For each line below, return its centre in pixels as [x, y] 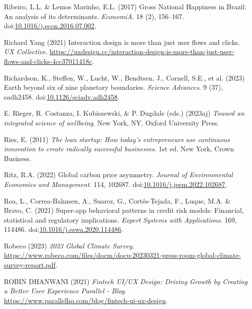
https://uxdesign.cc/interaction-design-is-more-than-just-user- [142, 51]
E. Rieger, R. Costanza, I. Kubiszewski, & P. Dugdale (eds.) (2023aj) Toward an [124, 113]
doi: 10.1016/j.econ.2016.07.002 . [50, 26]
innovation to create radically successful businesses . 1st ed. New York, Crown [119, 149]
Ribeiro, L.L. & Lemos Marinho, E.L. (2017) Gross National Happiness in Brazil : [125, 6]
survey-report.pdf [30, 265]
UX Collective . [26, 51]
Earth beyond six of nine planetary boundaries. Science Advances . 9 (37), [114, 87]
